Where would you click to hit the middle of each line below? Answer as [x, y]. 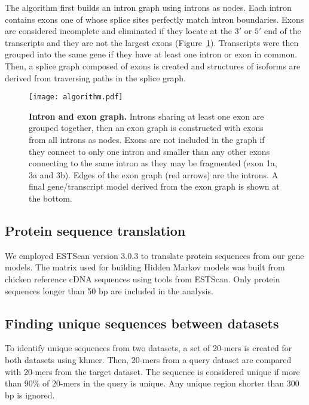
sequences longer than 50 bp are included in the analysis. [109, 290]
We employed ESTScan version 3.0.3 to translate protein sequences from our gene [154, 255]
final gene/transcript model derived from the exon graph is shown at [154, 186]
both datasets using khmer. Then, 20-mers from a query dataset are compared [148, 359]
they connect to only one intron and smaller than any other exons [149, 151]
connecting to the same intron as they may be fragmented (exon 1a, [153, 163]
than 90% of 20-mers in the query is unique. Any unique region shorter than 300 [152, 383]
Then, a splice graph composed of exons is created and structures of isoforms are [153, 66]
